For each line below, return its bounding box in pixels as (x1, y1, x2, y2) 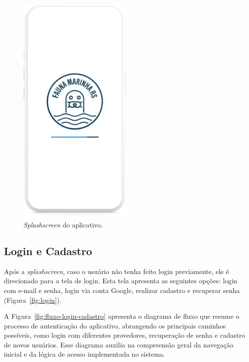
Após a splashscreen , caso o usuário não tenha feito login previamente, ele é (4, 266, 229, 276)
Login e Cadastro (4, 243, 92, 258)
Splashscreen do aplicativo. (23, 219, 103, 229)
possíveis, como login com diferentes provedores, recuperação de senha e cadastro (4, 330, 245, 340)
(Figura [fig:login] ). (4, 294, 62, 305)
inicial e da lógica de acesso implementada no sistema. (4, 349, 165, 359)
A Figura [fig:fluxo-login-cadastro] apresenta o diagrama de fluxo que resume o (4, 311, 239, 321)
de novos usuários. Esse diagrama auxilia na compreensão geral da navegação (4, 339, 233, 349)
